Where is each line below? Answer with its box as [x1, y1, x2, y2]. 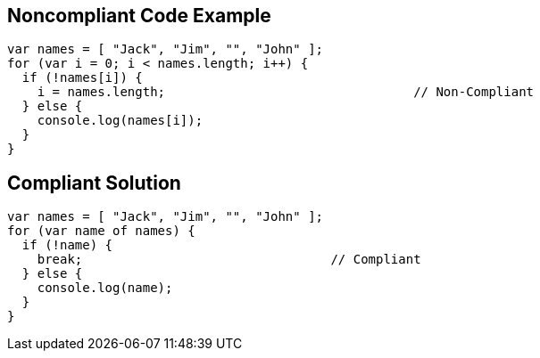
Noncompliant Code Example [7, 4, 271, 27]
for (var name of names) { [7, 224, 195, 239]
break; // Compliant [37, 252, 421, 267]
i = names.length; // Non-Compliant [37, 85, 535, 100]
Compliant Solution [7, 171, 181, 194]
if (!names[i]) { [21, 70, 143, 85]
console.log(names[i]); [37, 113, 204, 128]
